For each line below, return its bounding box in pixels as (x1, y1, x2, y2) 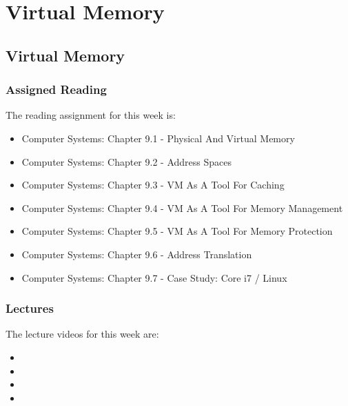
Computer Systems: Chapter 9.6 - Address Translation (21, 246, 252, 261)
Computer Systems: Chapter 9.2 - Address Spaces (21, 154, 232, 168)
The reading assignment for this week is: (6, 108, 176, 122)
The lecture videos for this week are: (6, 327, 159, 341)
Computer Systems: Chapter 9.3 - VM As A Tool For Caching (21, 177, 285, 192)
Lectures (6, 300, 54, 317)
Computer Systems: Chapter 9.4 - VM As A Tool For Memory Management (21, 200, 343, 215)
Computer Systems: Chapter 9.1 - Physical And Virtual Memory (21, 130, 295, 145)
